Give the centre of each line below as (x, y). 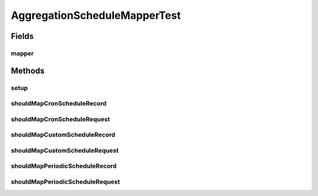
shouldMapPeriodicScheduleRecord (64, 166)
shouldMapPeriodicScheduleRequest (65, 181)
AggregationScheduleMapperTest (96, 15)
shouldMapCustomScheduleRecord (63, 135)
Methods (28, 71)
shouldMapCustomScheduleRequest (65, 150)
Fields (22, 36)
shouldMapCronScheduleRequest (60, 119)
